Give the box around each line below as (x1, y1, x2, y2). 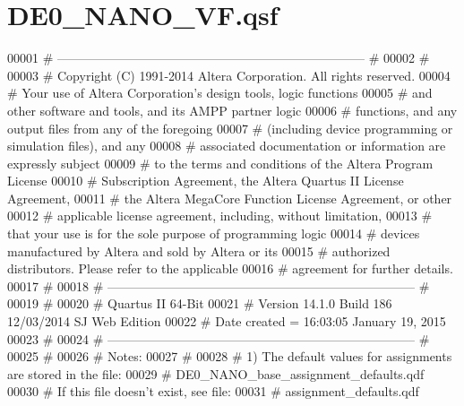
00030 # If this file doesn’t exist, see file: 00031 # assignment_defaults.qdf (7, 382, 419, 401)
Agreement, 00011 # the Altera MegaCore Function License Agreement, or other (7, 188, 452, 207)
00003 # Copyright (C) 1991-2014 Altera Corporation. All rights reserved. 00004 (7, 65, 451, 84)
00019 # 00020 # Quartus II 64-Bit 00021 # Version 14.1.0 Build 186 (7, 294, 392, 313)
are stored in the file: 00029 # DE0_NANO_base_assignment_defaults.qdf (7, 364, 425, 383)
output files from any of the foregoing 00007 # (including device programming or (7, 118, 453, 137)
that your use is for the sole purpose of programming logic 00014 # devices (7, 224, 420, 243)
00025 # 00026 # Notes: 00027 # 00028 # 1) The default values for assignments (7, 347, 452, 366)
